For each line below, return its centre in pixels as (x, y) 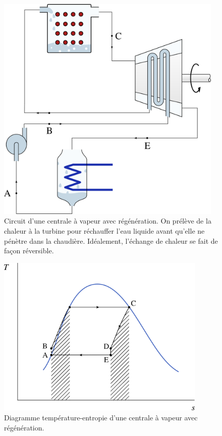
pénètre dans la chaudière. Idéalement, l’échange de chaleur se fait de (111, 240)
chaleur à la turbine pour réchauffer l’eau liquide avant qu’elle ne (104, 230)
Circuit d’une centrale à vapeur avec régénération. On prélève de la (108, 221)
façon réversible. (29, 251)
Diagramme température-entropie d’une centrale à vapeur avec (101, 417)
